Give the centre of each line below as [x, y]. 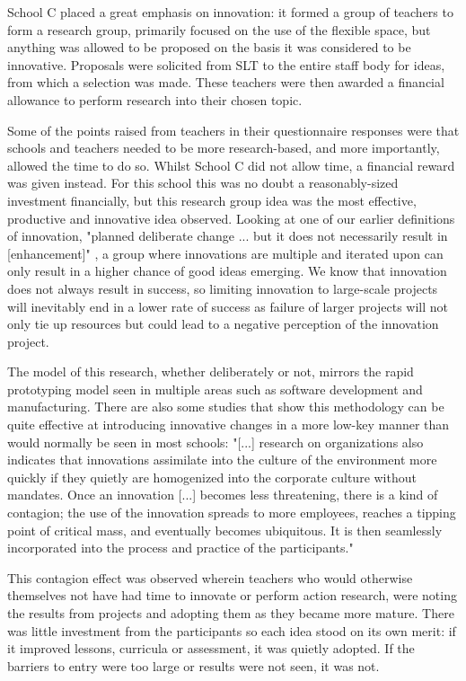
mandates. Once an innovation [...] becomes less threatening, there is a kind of [223, 495]
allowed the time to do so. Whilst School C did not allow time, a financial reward [231, 165]
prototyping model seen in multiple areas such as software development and [215, 389]
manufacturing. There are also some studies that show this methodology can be [226, 407]
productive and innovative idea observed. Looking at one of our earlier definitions [231, 218]
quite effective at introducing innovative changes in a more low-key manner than [229, 425]
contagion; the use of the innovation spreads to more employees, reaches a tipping [232, 513]
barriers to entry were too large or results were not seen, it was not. [193, 665]
